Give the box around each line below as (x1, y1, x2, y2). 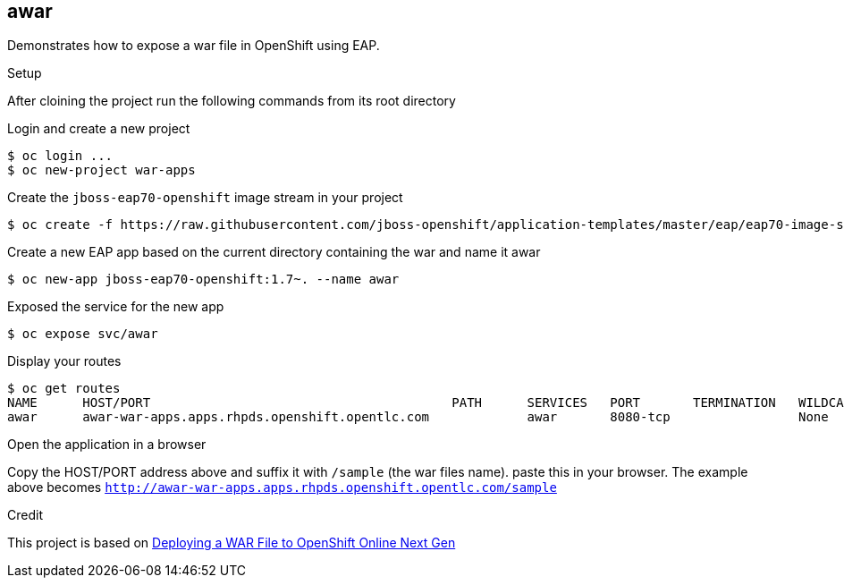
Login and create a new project (7, 121, 190, 137)
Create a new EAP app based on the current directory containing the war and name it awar (7, 244, 541, 260)
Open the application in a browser (7, 437, 207, 453)
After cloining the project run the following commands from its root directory (7, 93, 456, 109)
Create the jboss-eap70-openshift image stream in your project (7, 190, 403, 206)
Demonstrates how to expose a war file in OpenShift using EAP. (7, 38, 380, 54)
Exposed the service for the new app (7, 299, 224, 315)
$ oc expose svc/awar (7, 326, 158, 342)
